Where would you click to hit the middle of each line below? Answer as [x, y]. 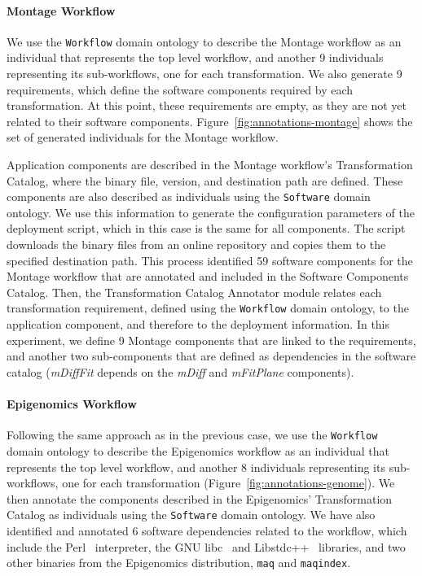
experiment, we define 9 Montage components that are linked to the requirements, [211, 340]
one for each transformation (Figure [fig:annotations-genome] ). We [229, 483]
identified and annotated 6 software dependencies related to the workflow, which [207, 530]
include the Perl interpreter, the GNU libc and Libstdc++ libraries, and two [206, 546]
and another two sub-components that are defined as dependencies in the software [211, 356]
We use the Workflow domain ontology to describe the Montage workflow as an [204, 41]
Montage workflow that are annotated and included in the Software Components [208, 276]
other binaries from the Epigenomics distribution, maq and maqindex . [179, 563]
